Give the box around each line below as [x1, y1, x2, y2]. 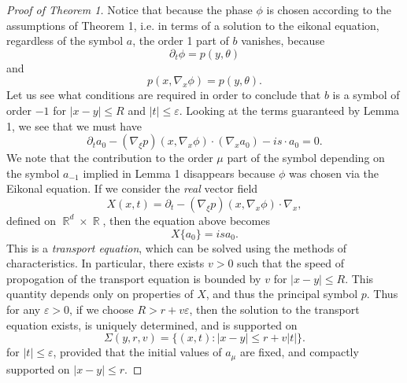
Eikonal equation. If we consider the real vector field [6, 180, 258, 197]
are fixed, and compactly [239, 344, 359, 360]
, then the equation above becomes [102, 212, 270, 228]
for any [6, 300, 41, 317]
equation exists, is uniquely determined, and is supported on [6, 316, 298, 333]
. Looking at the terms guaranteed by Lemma [179, 101, 400, 118]
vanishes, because [241, 32, 325, 49]
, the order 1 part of [132, 32, 229, 49]
